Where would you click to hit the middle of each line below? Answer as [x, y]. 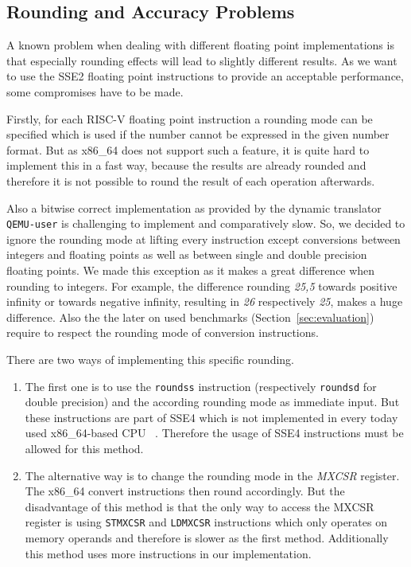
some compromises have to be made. [95, 91]
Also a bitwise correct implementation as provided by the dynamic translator [194, 207]
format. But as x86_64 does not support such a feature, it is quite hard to [188, 149]
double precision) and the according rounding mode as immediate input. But [212, 402]
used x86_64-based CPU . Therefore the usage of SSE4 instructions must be [214, 433]
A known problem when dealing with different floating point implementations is [200, 45]
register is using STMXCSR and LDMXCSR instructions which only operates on [206, 522]
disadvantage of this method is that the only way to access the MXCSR [200, 506]
